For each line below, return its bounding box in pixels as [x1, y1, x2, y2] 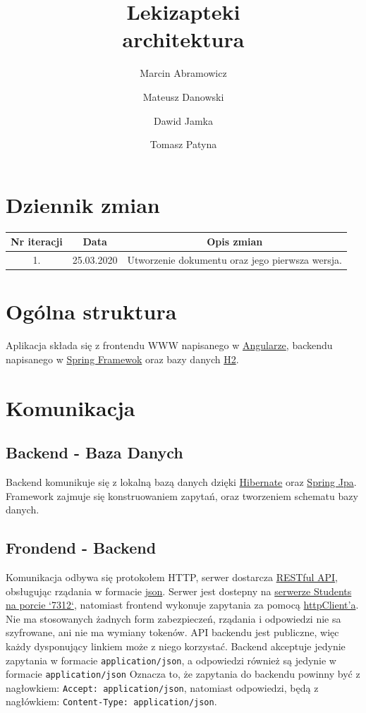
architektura [122, 25, 245, 54]
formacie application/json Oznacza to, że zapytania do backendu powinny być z [6, 666, 360, 681]
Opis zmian [207, 234, 263, 249]
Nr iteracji [11, 234, 63, 249]
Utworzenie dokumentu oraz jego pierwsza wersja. [127, 252, 342, 267]
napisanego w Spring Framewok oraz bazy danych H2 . [6, 351, 239, 366]
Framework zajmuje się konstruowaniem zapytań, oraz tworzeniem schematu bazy [6, 488, 358, 503]
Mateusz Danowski [142, 89, 224, 104]
